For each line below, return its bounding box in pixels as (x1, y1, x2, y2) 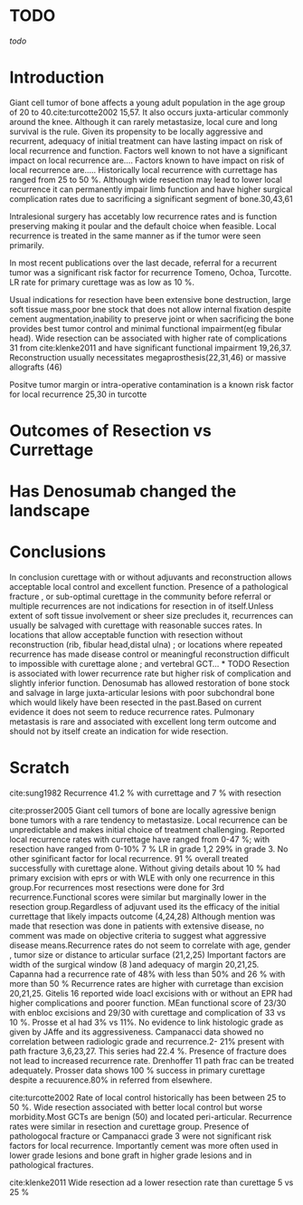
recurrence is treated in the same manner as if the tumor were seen (9, 230, 261, 241)
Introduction (9, 67, 105, 88)
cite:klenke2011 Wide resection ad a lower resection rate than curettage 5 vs (9, 1177, 294, 1188)
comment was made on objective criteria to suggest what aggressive (9, 930, 267, 941)
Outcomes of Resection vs (9, 420, 213, 441)
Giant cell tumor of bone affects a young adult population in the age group (9, 97, 286, 108)
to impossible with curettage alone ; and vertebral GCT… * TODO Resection (9, 659, 289, 670)
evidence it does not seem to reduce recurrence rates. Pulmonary (9, 707, 255, 718)
